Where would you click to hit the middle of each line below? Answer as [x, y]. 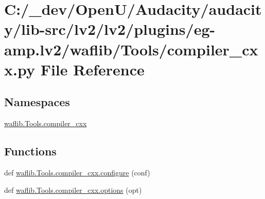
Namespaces [37, 102]
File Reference [92, 69]
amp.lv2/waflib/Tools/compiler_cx [131, 49]
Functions [30, 151]
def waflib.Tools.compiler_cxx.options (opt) [73, 190]
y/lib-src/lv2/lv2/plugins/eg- [110, 29]
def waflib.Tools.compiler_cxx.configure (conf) [77, 172]
